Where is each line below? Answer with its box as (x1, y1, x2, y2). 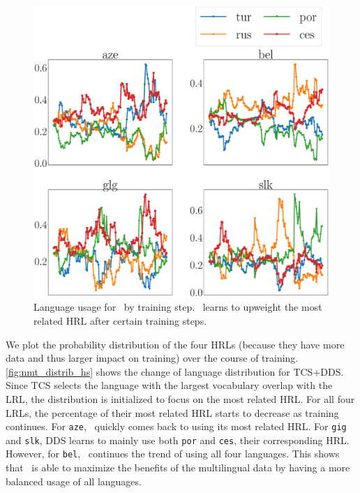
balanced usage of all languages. (6, 473, 142, 488)
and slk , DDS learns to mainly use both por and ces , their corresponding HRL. (6, 432, 350, 447)
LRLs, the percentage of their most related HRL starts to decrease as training (6, 405, 339, 420)
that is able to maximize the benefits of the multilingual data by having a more (6, 460, 350, 475)
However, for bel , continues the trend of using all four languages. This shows (6, 446, 340, 461)
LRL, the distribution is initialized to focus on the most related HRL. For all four (6, 391, 355, 406)
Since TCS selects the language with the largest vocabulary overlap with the (6, 378, 333, 392)
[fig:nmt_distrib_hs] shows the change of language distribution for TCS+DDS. (6, 364, 344, 378)
